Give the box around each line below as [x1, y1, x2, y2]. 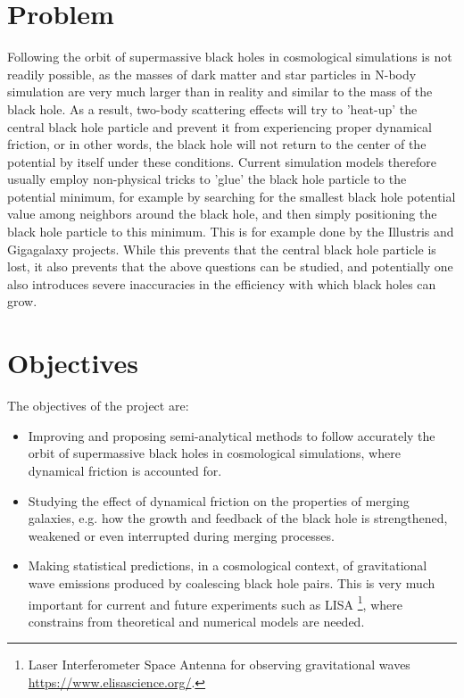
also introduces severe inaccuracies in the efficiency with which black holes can [7, 274, 436, 293]
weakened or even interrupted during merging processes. [28, 526, 335, 544]
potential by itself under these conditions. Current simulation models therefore [7, 152, 436, 170]
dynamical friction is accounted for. [28, 461, 222, 479]
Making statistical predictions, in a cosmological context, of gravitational [28, 556, 427, 575]
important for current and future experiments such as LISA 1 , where [28, 592, 402, 613]
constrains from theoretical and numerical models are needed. [28, 611, 365, 630]
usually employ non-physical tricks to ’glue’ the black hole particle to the [7, 170, 407, 188]
